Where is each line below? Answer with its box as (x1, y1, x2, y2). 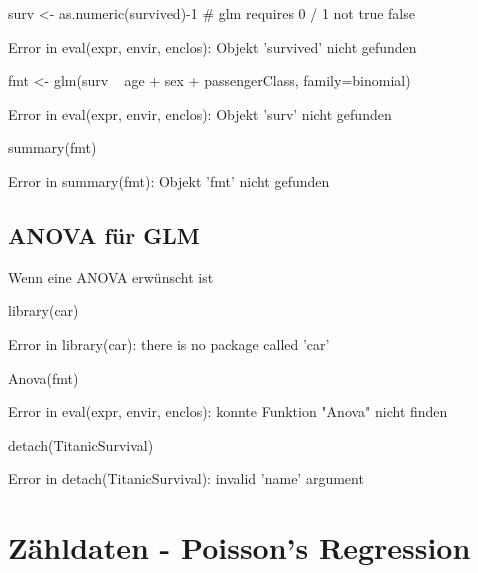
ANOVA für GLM (8, 219, 200, 250)
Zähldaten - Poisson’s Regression (8, 527, 471, 568)
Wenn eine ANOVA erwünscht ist (8, 266, 214, 287)
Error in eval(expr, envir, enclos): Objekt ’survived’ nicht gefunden (8, 36, 417, 57)
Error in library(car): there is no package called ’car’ (8, 333, 330, 354)
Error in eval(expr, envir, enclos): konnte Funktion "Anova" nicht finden (8, 401, 448, 422)
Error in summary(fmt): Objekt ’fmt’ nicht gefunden (8, 170, 330, 191)
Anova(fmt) (8, 367, 79, 388)
